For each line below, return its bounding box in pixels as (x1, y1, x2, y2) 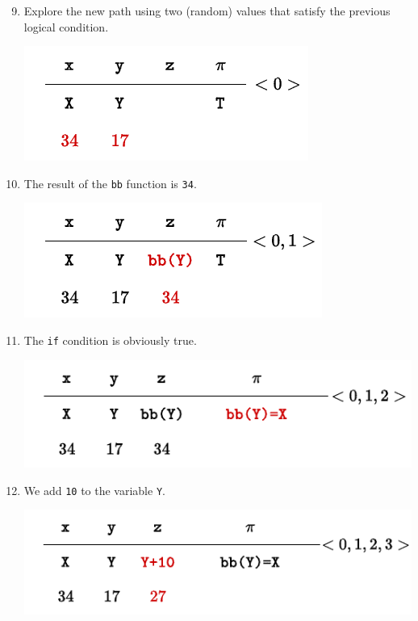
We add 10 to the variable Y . (23, 481, 165, 498)
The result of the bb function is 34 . (23, 174, 197, 191)
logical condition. (23, 18, 109, 35)
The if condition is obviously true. (23, 332, 197, 349)
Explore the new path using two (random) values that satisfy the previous (23, 2, 391, 19)
